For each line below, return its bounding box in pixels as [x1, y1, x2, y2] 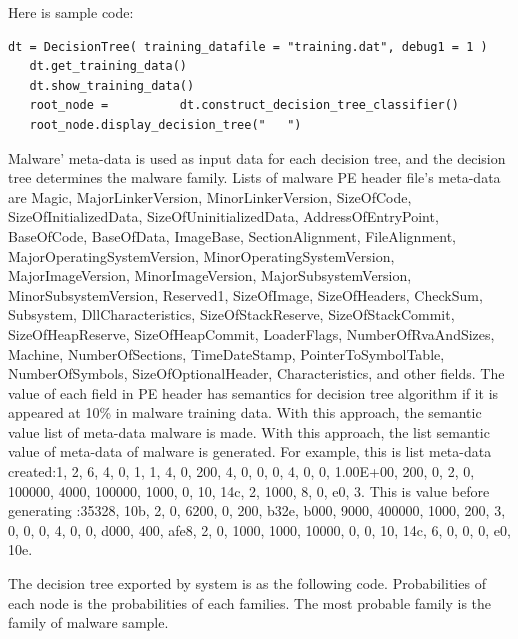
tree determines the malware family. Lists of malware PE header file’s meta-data [8, 167, 501, 188]
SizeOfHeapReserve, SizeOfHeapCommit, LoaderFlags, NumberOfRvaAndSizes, [8, 323, 495, 344]
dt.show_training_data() [29, 78, 195, 93]
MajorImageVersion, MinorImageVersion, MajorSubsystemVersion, [8, 265, 412, 286]
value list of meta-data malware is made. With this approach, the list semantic [8, 421, 490, 442]
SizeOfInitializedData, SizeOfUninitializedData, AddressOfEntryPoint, [8, 206, 439, 227]
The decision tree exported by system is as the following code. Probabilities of [8, 573, 486, 594]
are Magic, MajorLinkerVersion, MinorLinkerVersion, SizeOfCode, [8, 186, 412, 207]
